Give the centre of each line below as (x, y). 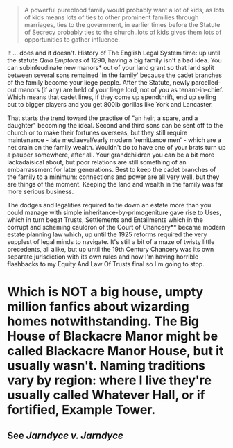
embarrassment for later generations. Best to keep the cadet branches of (112, 170)
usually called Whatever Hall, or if (106, 395)
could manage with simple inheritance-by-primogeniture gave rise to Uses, (114, 212)
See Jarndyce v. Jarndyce (65, 435)
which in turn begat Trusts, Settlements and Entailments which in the (105, 220)
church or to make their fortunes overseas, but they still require (97, 132)
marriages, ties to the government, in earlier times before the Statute (122, 25)
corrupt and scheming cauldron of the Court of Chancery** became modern (116, 227)
